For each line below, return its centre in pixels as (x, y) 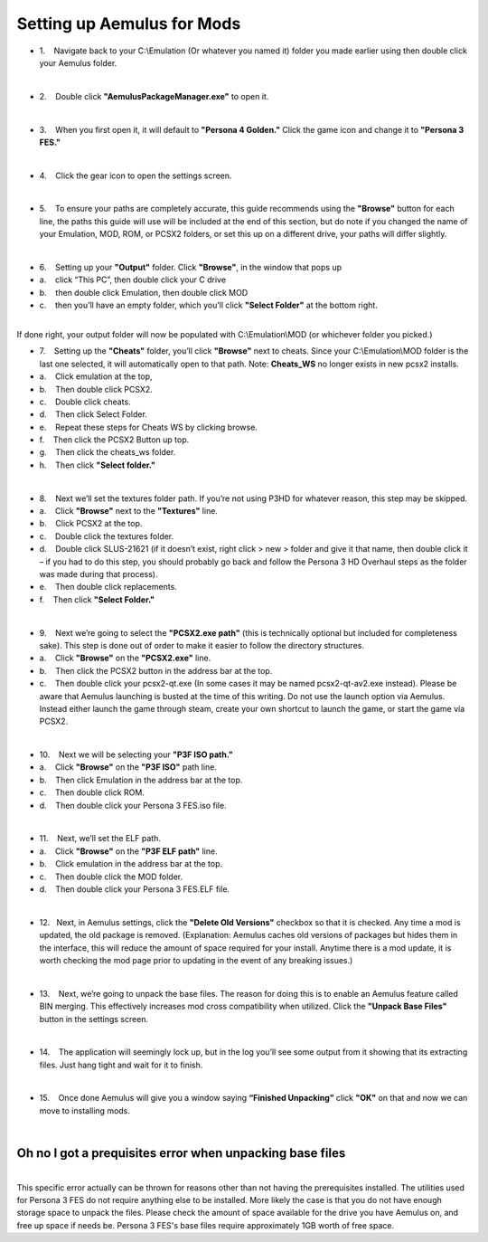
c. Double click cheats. (85, 402)
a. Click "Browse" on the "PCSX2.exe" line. (125, 658)
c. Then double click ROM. (92, 792)
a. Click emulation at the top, (96, 376)
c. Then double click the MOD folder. (111, 877)
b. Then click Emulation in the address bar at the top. (141, 780)
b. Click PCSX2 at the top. (91, 524)
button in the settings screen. (94, 1019)
